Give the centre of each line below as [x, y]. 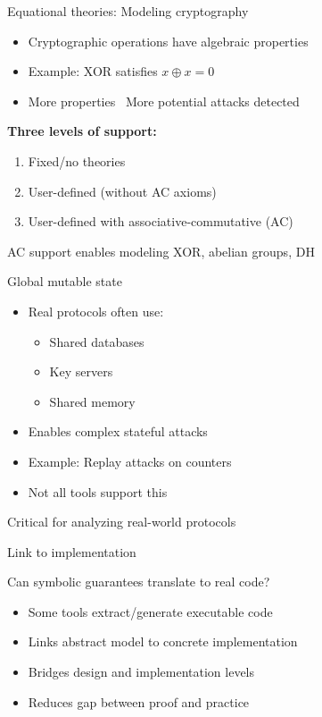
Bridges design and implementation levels [141, 672]
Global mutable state [65, 281]
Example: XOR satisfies [93, 71]
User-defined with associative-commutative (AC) [161, 221]
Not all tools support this [98, 491]
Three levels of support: [82, 131]
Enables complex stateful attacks [118, 431]
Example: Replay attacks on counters [130, 461]
